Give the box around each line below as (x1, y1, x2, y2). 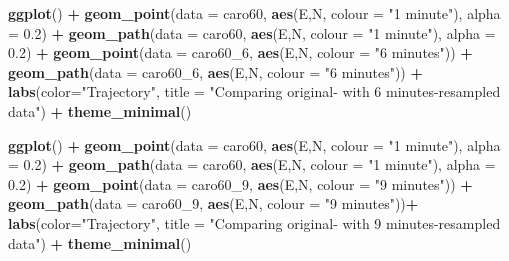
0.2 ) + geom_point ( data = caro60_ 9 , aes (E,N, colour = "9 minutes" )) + (8, 173, 473, 194)
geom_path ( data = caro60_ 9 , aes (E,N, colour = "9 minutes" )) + (8, 193, 419, 214)
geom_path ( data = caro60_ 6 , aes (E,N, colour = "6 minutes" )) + (8, 61, 423, 82)
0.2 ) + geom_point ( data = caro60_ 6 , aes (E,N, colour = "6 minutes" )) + (8, 42, 473, 63)
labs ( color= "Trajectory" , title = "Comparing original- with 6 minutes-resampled (8, 81, 501, 102)
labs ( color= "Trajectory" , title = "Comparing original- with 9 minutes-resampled (8, 212, 501, 233)
